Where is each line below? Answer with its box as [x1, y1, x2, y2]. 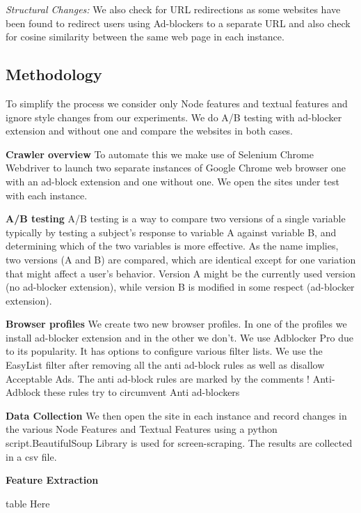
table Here [6, 496, 50, 510]
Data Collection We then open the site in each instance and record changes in [6, 408, 347, 422]
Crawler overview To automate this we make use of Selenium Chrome [6, 146, 314, 161]
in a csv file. [6, 449, 57, 464]
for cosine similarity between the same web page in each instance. [6, 29, 284, 44]
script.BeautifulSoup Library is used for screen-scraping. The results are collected [6, 436, 353, 450]
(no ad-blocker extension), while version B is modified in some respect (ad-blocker [6, 280, 355, 294]
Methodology [6, 63, 102, 85]
